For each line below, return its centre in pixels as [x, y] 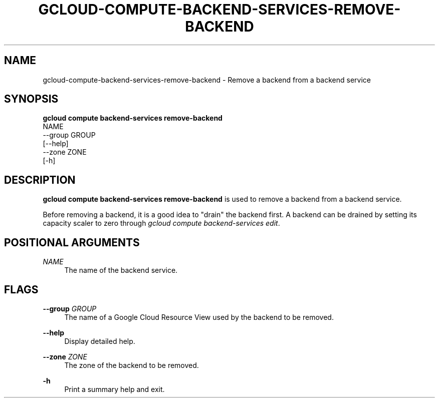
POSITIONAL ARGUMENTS [72, 242]
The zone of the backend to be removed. [132, 365]
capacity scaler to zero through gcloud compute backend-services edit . [161, 223]
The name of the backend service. [121, 270]
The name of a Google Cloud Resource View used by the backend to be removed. [199, 317]
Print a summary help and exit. [115, 389]
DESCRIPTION [40, 180]
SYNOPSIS [31, 99]
